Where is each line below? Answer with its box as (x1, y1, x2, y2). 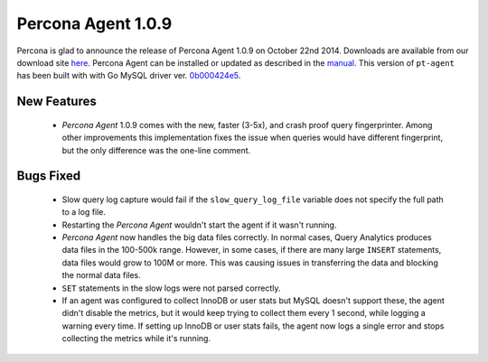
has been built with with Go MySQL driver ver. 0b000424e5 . (16, 70, 241, 81)
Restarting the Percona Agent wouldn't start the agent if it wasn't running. (61, 219, 337, 230)
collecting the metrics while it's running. (61, 333, 211, 344)
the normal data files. (61, 270, 141, 281)
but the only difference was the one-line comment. (61, 144, 251, 155)
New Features (16, 94, 97, 109)
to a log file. (61, 207, 107, 218)
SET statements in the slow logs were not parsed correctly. (61, 283, 281, 293)
